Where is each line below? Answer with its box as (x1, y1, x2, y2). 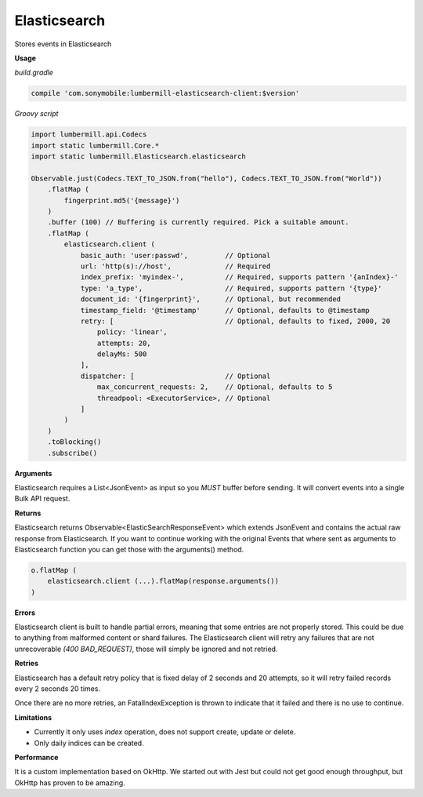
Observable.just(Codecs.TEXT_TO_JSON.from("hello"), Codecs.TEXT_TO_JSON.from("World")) (31, 173, 383, 183)
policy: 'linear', (96, 328, 168, 337)
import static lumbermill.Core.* (31, 141, 160, 150)
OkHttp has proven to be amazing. (14, 777, 125, 788)
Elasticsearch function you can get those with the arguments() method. (14, 544, 244, 554)
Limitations (14, 712, 52, 722)
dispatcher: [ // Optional (80, 371, 271, 380)
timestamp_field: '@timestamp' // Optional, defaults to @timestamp (80, 306, 370, 315)
